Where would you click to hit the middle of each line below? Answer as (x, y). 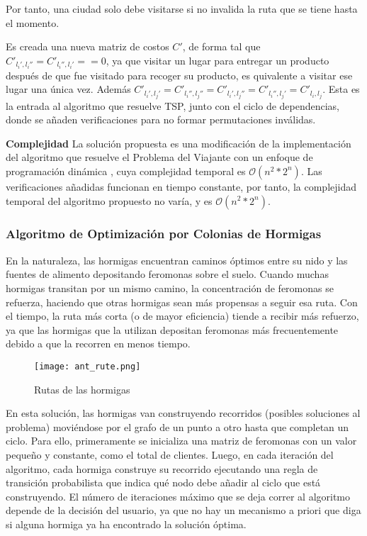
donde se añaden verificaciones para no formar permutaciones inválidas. (161, 119)
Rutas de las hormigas (82, 389)
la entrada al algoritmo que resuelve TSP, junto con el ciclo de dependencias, (173, 105)
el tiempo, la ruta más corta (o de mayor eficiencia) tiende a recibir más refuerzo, (182, 316)
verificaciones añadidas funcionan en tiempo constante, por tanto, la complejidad (181, 186)
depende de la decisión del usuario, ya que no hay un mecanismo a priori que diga (183, 510)
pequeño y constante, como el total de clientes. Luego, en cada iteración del (170, 454)
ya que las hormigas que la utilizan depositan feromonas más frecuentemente (172, 329)
